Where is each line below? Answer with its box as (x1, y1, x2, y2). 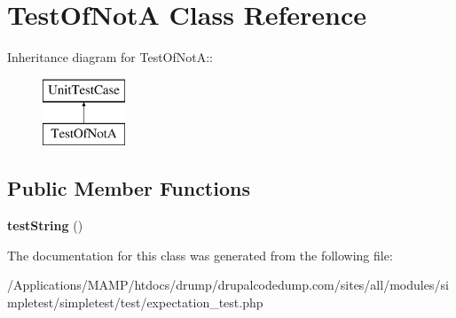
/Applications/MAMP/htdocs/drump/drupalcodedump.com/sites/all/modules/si (7, 275, 449, 294)
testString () (7, 216, 83, 235)
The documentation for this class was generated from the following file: (7, 245, 393, 264)
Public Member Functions (7, 175, 250, 202)
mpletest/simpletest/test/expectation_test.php (7, 292, 263, 311)
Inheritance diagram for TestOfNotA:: (7, 48, 213, 66)
